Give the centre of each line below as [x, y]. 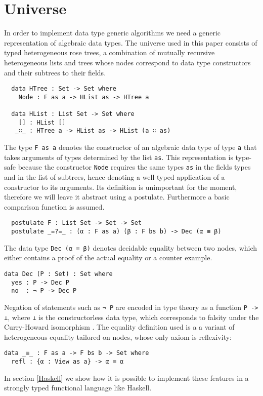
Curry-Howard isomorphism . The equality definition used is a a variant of [119, 327]
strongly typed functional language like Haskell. [78, 388]
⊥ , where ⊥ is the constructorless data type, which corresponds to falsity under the [131, 317]
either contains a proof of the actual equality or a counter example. [108, 258]
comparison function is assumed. [54, 206]
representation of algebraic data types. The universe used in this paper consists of [131, 42]
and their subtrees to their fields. [55, 72]
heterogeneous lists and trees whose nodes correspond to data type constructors [127, 62]
